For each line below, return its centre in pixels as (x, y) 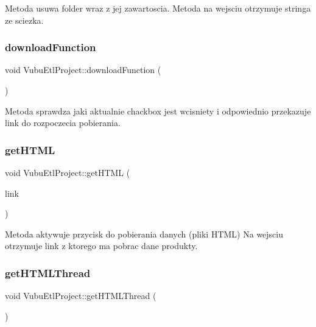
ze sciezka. (24, 20)
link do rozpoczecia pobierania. (63, 123)
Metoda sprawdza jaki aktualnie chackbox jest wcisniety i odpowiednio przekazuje (158, 111)
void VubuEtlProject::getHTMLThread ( (81, 296)
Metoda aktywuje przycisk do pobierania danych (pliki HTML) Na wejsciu (144, 234)
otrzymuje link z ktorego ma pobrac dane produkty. (101, 246)
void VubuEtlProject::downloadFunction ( (83, 70)
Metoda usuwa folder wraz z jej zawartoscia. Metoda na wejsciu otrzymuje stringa (158, 8)
